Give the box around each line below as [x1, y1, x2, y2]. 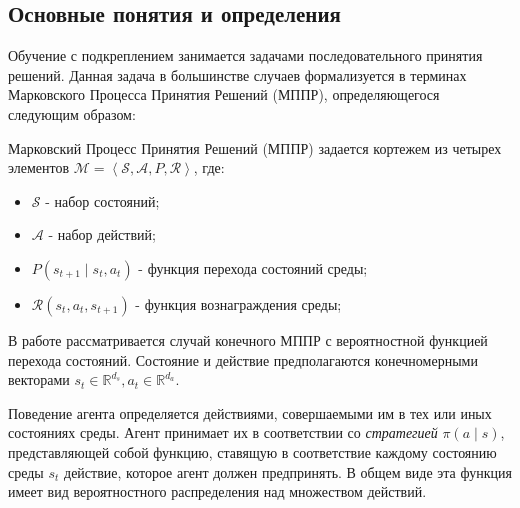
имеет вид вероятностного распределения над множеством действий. [8, 481, 427, 502]
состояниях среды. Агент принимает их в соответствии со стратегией [8, 422, 438, 443]
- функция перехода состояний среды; [138, 257, 368, 278]
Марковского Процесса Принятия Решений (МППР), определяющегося [8, 84, 440, 105]
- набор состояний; [45, 190, 160, 211]
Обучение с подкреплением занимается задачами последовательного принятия [8, 45, 483, 66]
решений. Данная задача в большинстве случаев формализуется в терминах [8, 64, 467, 85]
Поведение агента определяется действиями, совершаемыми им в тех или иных [8, 402, 492, 423]
